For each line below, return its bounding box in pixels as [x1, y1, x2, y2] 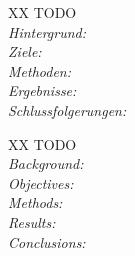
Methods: [8, 192, 63, 213]
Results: [8, 211, 56, 232]
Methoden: [8, 60, 71, 81]
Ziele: [8, 41, 42, 62]
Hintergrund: [8, 21, 87, 42]
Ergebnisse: [8, 80, 77, 101]
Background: [8, 153, 84, 174]
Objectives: [8, 172, 74, 193]
